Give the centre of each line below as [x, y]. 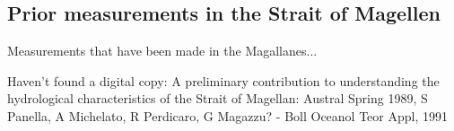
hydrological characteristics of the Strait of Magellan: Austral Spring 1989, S [218, 98]
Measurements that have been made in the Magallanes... [162, 51]
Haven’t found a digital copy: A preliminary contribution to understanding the [223, 80]
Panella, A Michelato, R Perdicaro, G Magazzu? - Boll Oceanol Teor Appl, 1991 [227, 115]
